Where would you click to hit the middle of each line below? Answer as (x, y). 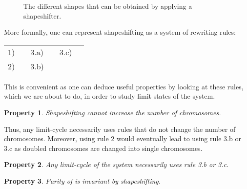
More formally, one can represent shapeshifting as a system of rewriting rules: (120, 32)
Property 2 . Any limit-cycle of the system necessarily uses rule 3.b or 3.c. (116, 164)
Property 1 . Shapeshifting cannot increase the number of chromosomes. (113, 112)
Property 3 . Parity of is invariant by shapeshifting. (82, 180)
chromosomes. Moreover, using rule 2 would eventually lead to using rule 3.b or (123, 138)
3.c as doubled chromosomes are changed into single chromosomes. (103, 148)
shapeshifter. (42, 15)
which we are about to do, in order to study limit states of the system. (110, 96)
